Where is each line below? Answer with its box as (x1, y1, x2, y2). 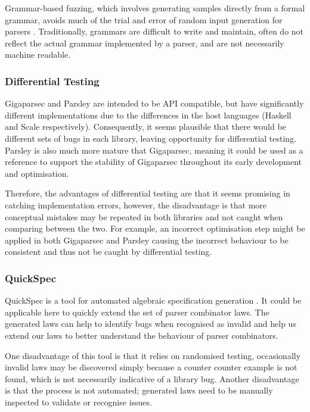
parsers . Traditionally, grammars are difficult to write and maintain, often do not (5, 25, 304, 38)
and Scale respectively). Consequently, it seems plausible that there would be (5, 120, 286, 133)
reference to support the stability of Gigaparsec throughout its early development (5, 155, 302, 168)
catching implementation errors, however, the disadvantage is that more (5, 198, 267, 211)
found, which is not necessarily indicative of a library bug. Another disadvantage (5, 372, 299, 385)
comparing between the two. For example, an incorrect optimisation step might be (5, 222, 305, 235)
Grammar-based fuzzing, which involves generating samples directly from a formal (5, 2, 305, 14)
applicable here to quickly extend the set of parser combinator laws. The (5, 305, 269, 318)
